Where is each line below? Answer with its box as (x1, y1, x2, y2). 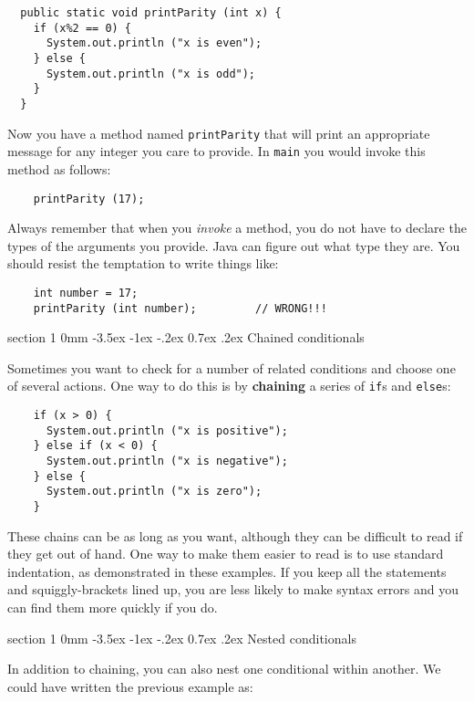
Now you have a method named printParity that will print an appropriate (7, 123, 430, 142)
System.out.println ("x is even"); (46, 37, 263, 50)
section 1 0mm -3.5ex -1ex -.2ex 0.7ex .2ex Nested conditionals (7, 628, 356, 647)
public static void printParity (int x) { (20, 6, 282, 19)
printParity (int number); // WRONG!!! (33, 301, 327, 315)
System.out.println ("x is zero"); (46, 485, 263, 498)
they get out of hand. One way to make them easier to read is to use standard (7, 544, 444, 563)
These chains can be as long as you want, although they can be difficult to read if (7, 526, 463, 545)
